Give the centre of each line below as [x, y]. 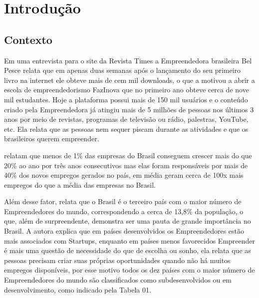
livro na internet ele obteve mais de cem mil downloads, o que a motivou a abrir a [129, 80]
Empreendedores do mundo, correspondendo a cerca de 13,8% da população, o [124, 211]
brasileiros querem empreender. [52, 139]
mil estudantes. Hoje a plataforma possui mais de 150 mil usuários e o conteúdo [126, 99]
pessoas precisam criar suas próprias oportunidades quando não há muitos [117, 260]
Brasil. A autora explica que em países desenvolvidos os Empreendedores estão [124, 231]
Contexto [28, 39]
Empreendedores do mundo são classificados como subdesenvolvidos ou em [118, 280]
